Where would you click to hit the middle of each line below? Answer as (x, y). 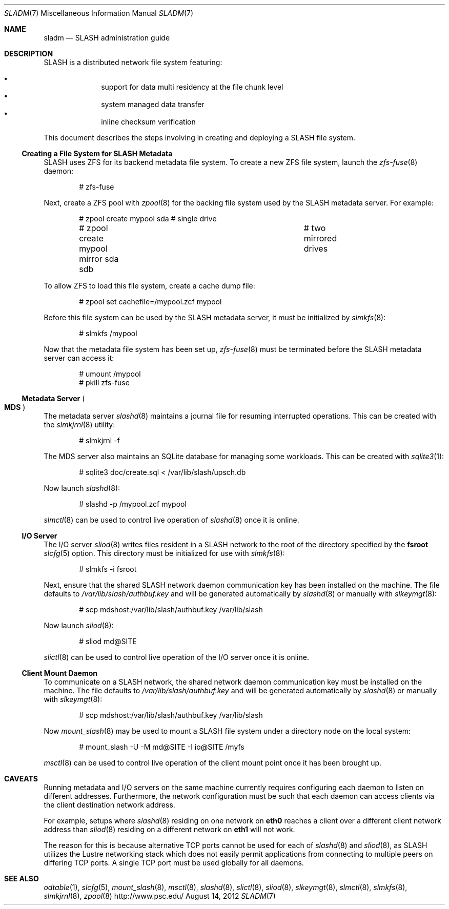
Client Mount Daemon (59, 673)
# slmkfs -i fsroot (108, 569)
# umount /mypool (110, 374)
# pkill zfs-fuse (104, 383)
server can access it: (79, 358)
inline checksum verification (148, 122)
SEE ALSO (22, 879)
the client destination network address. (109, 805)
